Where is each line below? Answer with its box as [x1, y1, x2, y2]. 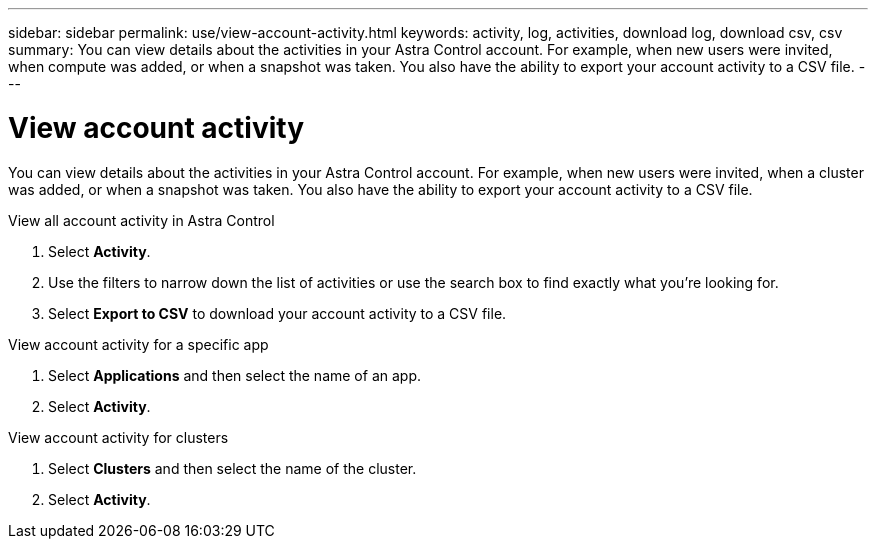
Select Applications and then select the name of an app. [48, 366, 421, 384]
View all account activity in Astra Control [8, 211, 275, 229]
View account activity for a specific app [8, 335, 269, 353]
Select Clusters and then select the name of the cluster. [48, 459, 417, 477]
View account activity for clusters [8, 428, 229, 446]
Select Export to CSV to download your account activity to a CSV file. [48, 304, 507, 322]
